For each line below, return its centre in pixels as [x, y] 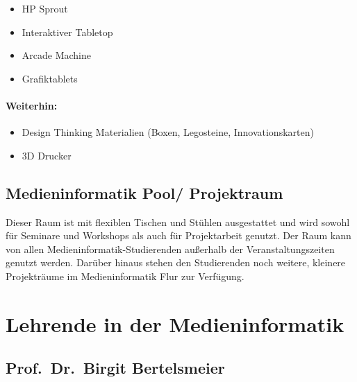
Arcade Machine [57, 55]
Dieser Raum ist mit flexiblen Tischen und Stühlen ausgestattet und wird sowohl [178, 222]
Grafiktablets [50, 78]
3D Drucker [47, 155]
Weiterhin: [32, 105]
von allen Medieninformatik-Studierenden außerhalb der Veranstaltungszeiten [170, 249]
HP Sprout [45, 8]
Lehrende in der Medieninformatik [175, 323]
